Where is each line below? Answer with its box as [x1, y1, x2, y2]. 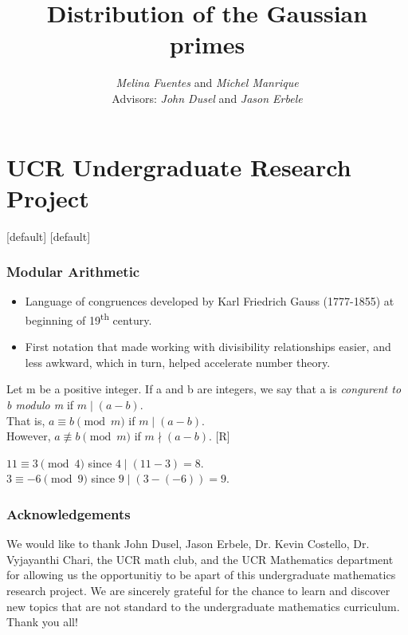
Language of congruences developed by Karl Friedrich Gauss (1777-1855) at [25, 293, 394, 310]
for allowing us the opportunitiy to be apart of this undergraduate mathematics [6, 566, 396, 583]
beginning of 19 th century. [25, 310, 152, 328]
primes [169, 28, 245, 61]
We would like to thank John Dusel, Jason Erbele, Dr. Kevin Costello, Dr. [6, 535, 370, 552]
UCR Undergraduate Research [6, 150, 351, 183]
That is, [6, 412, 45, 428]
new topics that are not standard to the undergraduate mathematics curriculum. [6, 598, 400, 614]
